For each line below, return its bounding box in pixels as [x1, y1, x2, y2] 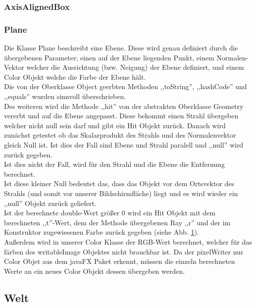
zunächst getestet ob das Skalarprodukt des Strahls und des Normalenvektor [4, 130, 236, 140]
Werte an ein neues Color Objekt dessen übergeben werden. [4, 265, 185, 276]
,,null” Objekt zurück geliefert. [4, 198, 97, 208]
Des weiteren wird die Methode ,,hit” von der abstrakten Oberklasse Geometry [4, 101, 244, 111]
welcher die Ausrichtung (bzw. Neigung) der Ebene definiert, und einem [26, 62, 244, 72]
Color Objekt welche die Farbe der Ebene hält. [4, 71, 146, 82]
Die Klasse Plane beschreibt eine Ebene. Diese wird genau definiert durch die [4, 43, 238, 53]
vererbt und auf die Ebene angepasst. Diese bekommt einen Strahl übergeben [4, 110, 239, 121]
